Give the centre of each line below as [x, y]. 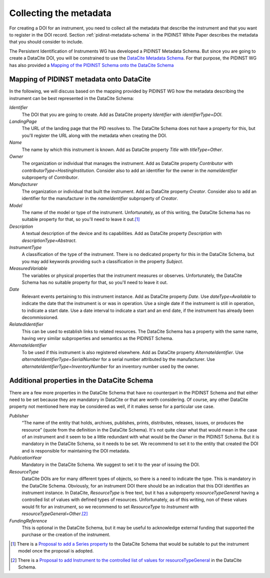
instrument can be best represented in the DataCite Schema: [72, 98]
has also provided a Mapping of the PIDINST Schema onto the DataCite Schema [91, 65]
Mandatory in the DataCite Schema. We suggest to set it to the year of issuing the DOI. [111, 464]
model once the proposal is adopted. [56, 551]
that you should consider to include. [46, 42]
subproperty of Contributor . [50, 177]
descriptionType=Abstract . [49, 240]
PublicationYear [25, 458]
